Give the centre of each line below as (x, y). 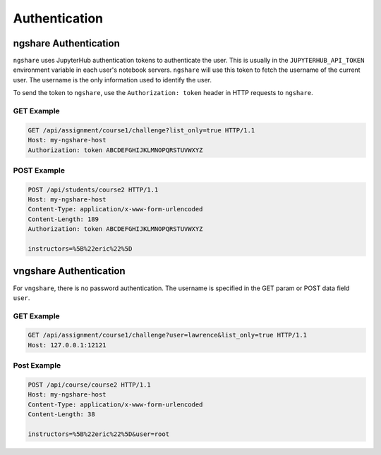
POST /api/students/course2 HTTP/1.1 (93, 189)
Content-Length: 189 (63, 219)
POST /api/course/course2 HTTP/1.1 (89, 385)
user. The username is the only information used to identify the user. (112, 80)
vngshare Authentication (69, 271)
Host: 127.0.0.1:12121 (67, 345)
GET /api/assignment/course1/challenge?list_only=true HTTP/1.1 (141, 130)
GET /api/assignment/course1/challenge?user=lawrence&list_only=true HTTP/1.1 (167, 335)
